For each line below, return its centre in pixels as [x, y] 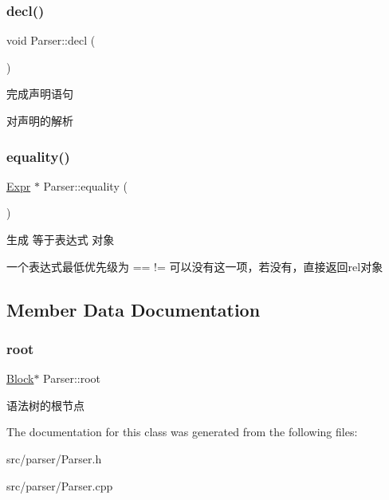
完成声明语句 [40, 94]
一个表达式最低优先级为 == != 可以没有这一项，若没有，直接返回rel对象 [195, 266]
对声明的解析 [40, 120]
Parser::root [72, 378]
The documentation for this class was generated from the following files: [182, 432]
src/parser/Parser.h [54, 458]
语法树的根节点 [45, 405]
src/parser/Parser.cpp [60, 485]
